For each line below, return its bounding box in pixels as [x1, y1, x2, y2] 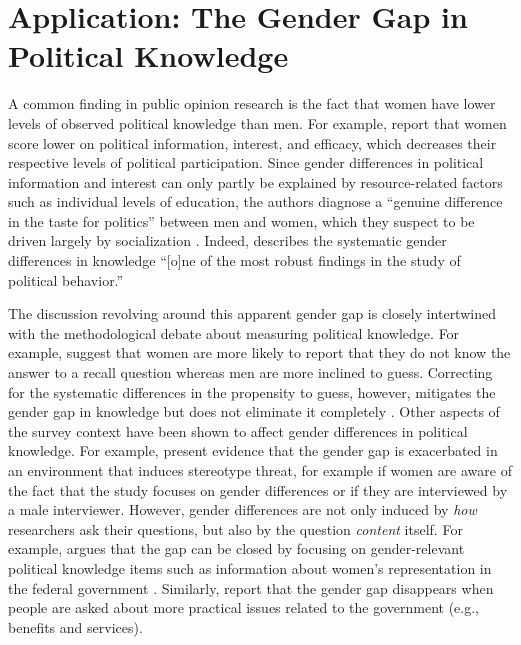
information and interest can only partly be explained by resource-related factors [8, 171, 503, 192]
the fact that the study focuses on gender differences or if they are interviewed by [8, 479, 508, 500]
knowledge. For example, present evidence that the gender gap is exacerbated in [8, 440, 498, 461]
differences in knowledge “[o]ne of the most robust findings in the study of [8, 250, 461, 271]
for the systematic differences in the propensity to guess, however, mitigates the [8, 381, 496, 402]
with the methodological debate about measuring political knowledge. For [8, 322, 460, 343]
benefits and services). [8, 616, 143, 637]
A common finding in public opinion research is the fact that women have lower [8, 93, 496, 114]
